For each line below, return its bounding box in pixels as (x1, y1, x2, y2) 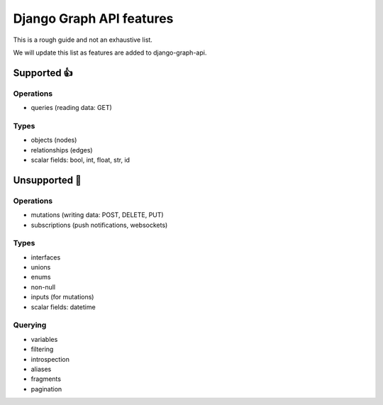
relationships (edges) (30, 145, 93, 154)
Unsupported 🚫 (13, 174, 82, 186)
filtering (30, 345, 54, 354)
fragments (30, 375, 62, 383)
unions (30, 263, 51, 272)
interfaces (30, 253, 61, 262)
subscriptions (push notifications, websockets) (30, 221, 168, 229)
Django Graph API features (13, 11, 174, 26)
